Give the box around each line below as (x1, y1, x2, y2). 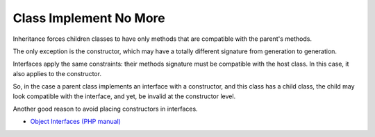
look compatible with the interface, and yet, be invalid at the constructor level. (12, 92, 236, 100)
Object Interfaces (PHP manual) (30, 118, 122, 126)
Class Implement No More (12, 10, 166, 26)
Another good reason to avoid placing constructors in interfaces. (12, 104, 198, 113)
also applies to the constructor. (12, 69, 102, 77)
